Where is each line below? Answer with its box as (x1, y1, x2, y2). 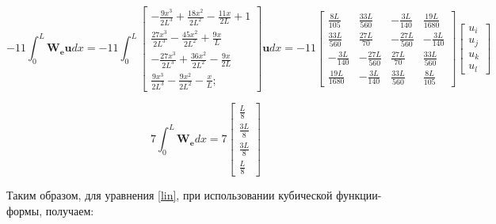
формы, (6, 202, 43, 218)
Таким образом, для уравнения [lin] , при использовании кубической (6, 187, 333, 203)
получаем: (45, 202, 94, 218)
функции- (336, 187, 382, 203)
